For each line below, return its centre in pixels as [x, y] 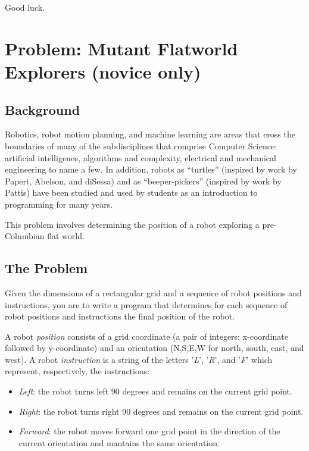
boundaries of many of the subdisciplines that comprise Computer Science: [141, 145]
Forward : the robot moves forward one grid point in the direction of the [149, 431]
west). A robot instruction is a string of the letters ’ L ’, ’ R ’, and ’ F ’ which [139, 359]
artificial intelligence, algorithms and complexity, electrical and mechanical [141, 157]
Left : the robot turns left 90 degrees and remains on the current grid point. [155, 391]
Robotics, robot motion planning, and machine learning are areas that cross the [150, 134]
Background [43, 109]
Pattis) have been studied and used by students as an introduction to [131, 192]
